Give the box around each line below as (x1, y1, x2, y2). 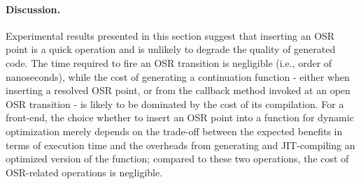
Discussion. (6, 1, 60, 16)
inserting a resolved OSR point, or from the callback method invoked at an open (6, 83, 351, 98)
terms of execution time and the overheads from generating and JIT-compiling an (6, 137, 355, 152)
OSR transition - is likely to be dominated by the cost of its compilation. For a (6, 96, 344, 111)
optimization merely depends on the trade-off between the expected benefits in (6, 123, 343, 138)
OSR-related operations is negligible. (6, 164, 163, 179)
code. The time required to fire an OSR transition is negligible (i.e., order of (6, 55, 332, 70)
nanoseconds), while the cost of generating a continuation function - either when (6, 69, 350, 84)
